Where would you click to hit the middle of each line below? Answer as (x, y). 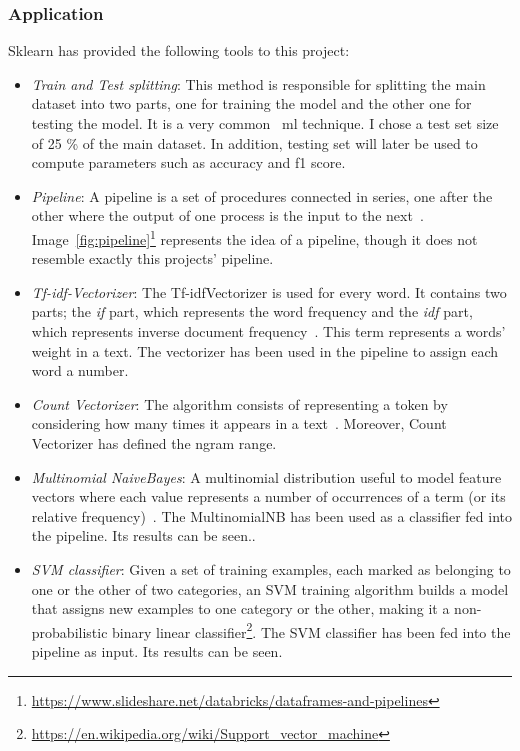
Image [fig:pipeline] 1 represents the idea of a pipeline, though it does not (254, 237)
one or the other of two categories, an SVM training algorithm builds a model (270, 588)
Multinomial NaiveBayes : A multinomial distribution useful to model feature (266, 476)
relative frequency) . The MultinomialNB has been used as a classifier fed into (271, 515)
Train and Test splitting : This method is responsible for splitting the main (258, 83)
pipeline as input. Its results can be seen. (157, 650)
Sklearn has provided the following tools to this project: (179, 50)
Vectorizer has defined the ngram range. (154, 442)
